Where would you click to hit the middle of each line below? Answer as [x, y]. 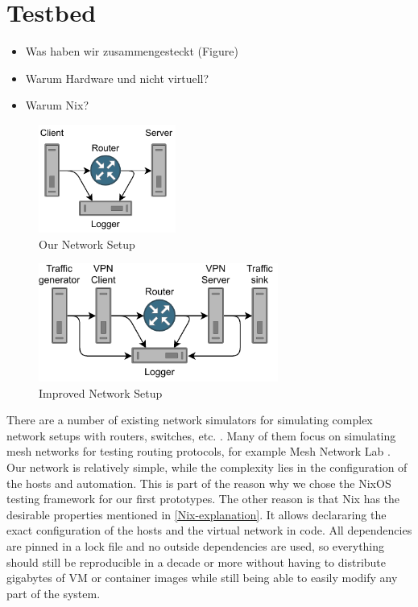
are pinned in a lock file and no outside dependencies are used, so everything [196, 546]
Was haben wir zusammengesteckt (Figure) [132, 51]
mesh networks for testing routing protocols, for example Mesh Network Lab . [199, 451]
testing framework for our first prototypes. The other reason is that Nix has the [203, 499]
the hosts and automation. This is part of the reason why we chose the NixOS [199, 483]
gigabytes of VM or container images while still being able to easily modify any [202, 578]
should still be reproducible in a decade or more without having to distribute [197, 562]
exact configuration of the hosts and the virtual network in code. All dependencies [209, 530]
